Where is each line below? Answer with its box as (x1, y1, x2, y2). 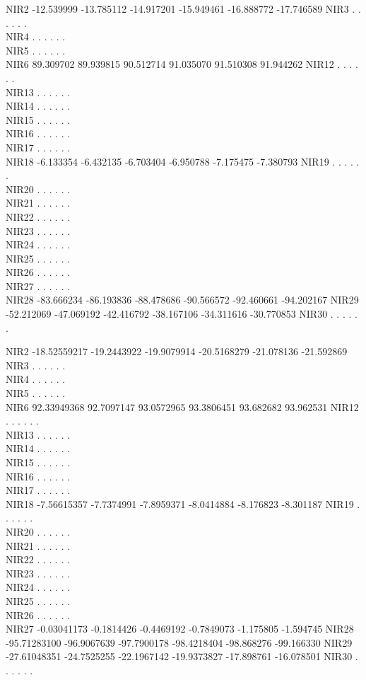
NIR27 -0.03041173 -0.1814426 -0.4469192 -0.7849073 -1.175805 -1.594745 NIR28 (6, 621, 354, 636)
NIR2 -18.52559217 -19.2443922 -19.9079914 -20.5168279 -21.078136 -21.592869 (6, 344, 348, 359)
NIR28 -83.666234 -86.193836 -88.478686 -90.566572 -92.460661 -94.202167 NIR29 (6, 292, 359, 307)
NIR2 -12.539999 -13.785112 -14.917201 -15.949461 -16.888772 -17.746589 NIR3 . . (6, 1, 361, 16)
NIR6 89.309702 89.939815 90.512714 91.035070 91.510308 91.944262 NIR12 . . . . (6, 57, 358, 71)
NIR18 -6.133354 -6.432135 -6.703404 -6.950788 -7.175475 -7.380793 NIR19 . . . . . (6, 154, 360, 168)
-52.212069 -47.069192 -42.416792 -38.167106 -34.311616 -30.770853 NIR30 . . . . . (6, 306, 358, 321)
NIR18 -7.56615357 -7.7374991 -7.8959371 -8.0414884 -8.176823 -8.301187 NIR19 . (6, 496, 360, 511)
